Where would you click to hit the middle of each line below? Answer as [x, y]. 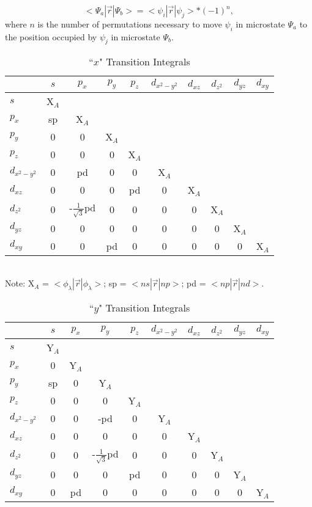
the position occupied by [51, 36]
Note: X [20, 283]
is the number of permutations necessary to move [130, 24]
